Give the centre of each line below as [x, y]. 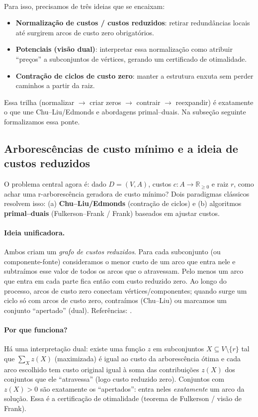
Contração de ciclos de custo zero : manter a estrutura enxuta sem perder [134, 75]
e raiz [220, 184]
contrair [148, 102]
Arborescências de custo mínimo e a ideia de [121, 148]
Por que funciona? [36, 330]
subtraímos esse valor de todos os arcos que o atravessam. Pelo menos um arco [124, 271]
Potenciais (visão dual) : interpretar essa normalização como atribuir [124, 49]
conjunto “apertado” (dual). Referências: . [68, 310]
